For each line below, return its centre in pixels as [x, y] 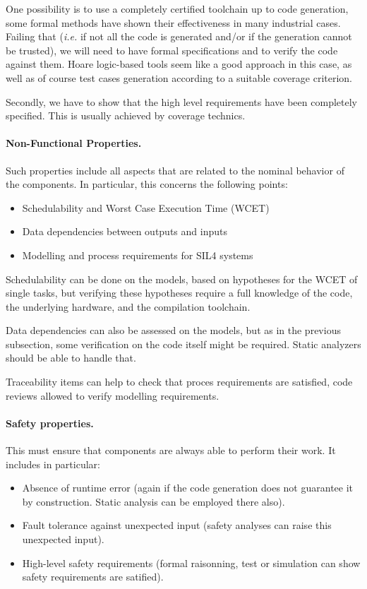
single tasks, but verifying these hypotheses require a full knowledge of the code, [179, 293]
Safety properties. [50, 423]
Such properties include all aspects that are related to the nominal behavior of [175, 170]
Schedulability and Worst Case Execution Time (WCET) [146, 207]
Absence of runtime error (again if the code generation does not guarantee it [188, 488]
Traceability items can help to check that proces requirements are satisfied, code [179, 382]
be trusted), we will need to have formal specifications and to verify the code [172, 50]
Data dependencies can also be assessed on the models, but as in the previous [173, 330]
